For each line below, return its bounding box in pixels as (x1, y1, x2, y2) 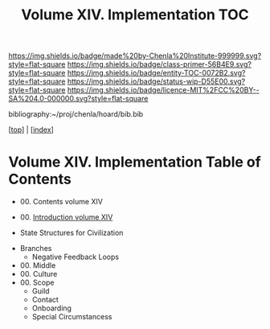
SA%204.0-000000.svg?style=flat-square (8, 94, 149, 104)
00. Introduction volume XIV (19, 212, 113, 222)
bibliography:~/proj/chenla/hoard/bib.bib (8, 109, 144, 119)
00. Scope (19, 278, 55, 287)
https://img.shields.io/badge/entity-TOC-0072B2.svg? (67, 68, 246, 78)
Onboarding (31, 303, 72, 313)
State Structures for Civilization (19, 228, 124, 238)
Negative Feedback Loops (31, 252, 119, 262)
